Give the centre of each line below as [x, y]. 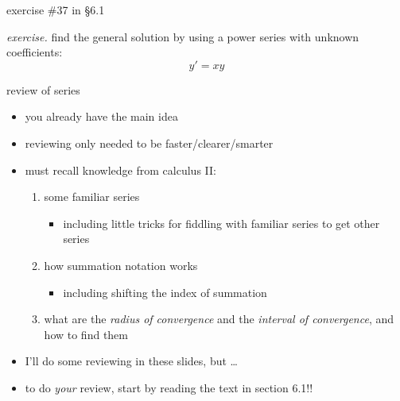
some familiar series [92, 197]
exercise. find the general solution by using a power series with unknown [183, 36]
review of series [43, 89]
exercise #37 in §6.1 [56, 10]
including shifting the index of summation [165, 292]
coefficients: [35, 52]
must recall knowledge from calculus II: [120, 170]
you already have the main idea [101, 116]
